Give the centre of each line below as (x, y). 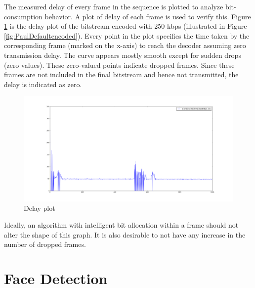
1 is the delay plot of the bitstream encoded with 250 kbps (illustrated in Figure (126, 26)
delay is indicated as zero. (43, 84)
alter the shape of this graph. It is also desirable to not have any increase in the (125, 234)
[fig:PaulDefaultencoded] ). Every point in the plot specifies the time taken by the (127, 35)
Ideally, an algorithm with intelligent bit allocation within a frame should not (121, 224)
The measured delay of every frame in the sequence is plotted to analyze (114, 6)
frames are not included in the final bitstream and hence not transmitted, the (121, 74)
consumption (23, 16)
